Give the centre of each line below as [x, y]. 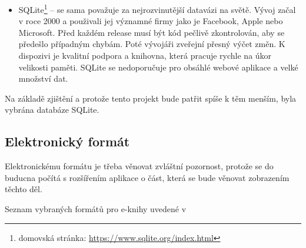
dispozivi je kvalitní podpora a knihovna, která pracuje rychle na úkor [145, 56]
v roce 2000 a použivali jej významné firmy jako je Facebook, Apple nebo [151, 21]
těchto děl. [24, 189]
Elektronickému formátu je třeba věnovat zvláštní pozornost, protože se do [139, 166]
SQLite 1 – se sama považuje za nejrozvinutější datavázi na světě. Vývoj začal [157, 9]
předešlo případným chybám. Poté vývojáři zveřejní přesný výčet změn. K [152, 44]
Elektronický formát [67, 141]
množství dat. [43, 78]
